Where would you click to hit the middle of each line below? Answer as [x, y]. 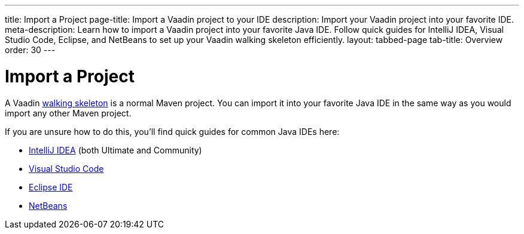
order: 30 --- [30, 50]
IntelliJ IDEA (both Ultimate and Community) [115, 150]
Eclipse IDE [51, 187]
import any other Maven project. [68, 113]
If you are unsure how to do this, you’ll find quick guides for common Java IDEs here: [172, 131]
